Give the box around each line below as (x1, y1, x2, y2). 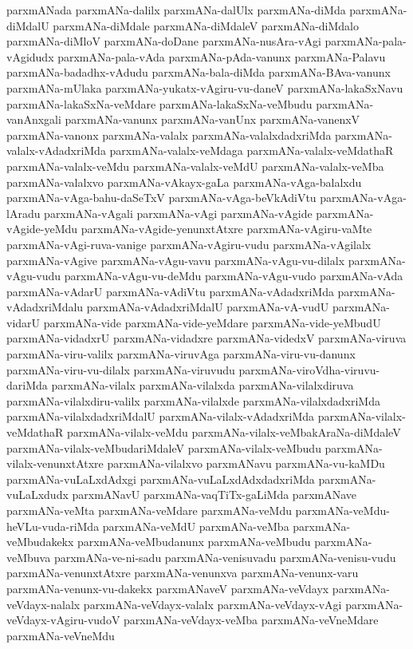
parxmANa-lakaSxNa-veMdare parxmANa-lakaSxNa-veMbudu (6, 95, 313, 112)
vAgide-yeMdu (6, 220, 78, 237)
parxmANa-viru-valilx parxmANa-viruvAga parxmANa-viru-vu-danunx (6, 346, 356, 362)
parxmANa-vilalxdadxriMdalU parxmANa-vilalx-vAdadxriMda (6, 408, 315, 425)
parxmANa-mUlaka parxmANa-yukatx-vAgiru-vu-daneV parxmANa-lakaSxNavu (6, 79, 403, 96)
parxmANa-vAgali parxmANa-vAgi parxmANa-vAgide (44, 204, 313, 221)
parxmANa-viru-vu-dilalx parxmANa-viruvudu (6, 361, 235, 378)
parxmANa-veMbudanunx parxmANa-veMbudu (77, 533, 311, 550)
